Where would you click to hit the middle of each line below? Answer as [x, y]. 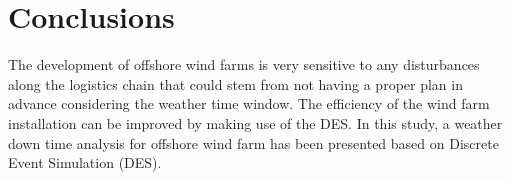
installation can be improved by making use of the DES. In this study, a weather [255, 122]
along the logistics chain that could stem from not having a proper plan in [235, 83]
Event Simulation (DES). [85, 162]
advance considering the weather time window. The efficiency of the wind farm [249, 103]
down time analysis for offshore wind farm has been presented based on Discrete [253, 142]
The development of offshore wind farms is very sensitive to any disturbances [244, 64]
